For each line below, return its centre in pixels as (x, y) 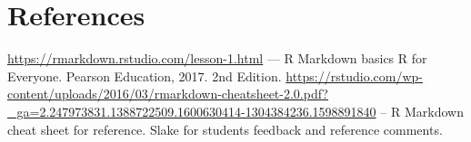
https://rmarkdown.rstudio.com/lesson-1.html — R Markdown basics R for (217, 58)
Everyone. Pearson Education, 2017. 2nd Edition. (145, 76)
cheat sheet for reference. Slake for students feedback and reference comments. (225, 129)
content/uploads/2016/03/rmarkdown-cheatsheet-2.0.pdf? (168, 94)
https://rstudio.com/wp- (354, 76)
